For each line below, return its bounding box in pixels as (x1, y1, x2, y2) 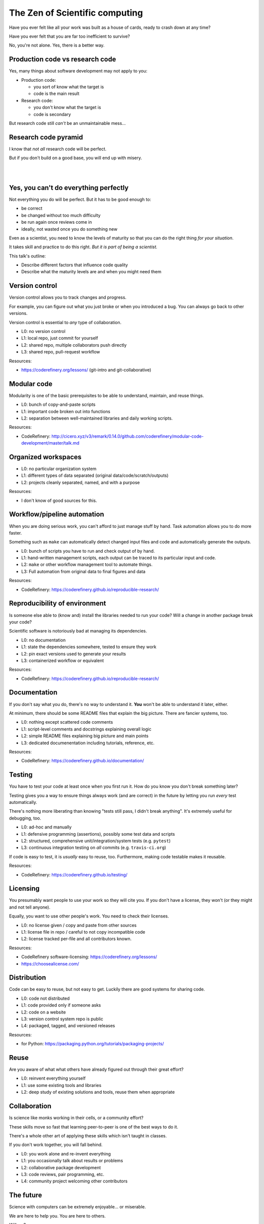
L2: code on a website (21, 1009, 66, 1015)
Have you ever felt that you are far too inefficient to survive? (9, 33, 130, 39)
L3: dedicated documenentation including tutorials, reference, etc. (21, 740, 155, 746)
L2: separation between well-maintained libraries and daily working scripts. (21, 415, 173, 421)
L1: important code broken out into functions (21, 408, 110, 414)
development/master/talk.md (21, 440, 80, 446)
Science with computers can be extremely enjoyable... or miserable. (9, 1204, 146, 1210)
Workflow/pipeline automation (9, 510, 105, 518)
